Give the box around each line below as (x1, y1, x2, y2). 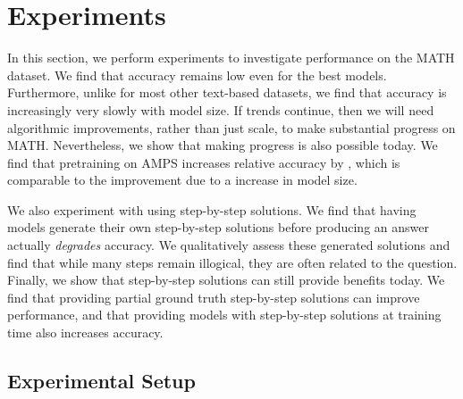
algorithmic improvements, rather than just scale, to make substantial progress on (7, 118, 456, 137)
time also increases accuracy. (7, 323, 164, 342)
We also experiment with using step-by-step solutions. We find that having (7, 200, 417, 219)
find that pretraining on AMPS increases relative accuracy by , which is (7, 153, 400, 171)
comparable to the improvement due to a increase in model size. (7, 170, 358, 189)
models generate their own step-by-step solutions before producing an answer (7, 218, 429, 237)
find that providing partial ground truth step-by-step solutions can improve (7, 287, 420, 306)
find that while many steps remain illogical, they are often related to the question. (7, 253, 458, 271)
